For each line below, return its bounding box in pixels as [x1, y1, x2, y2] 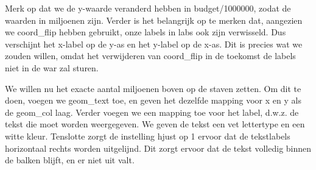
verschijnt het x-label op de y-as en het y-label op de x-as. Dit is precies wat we [5, 37, 303, 50]
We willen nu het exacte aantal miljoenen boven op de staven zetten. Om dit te [5, 82, 301, 94]
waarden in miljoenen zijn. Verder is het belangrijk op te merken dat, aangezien [5, 13, 303, 26]
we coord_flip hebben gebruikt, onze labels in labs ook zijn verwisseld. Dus [5, 26, 286, 38]
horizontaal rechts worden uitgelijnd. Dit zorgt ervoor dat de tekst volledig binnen [5, 141, 312, 154]
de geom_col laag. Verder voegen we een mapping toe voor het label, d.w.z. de [5, 105, 299, 118]
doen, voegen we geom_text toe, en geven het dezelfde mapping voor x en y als [5, 94, 301, 107]
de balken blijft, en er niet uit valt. [5, 154, 135, 166]
